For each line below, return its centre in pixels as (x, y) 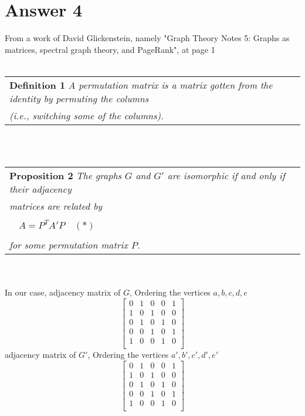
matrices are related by (56, 206)
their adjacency (40, 189)
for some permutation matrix (69, 245)
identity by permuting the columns (79, 98)
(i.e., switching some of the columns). (87, 115)
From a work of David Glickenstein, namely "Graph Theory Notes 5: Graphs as (147, 38)
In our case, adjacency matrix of (63, 292)
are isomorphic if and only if (226, 176)
